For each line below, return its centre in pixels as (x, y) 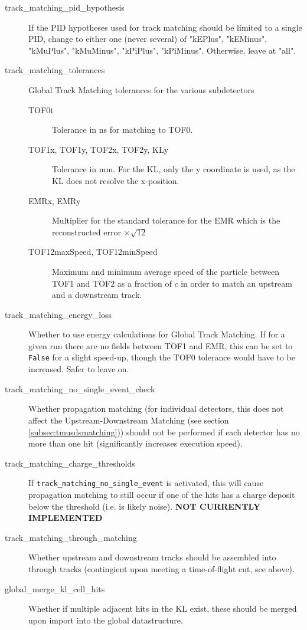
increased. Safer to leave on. (79, 369)
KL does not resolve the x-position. (116, 180)
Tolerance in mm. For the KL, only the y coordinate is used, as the (174, 169)
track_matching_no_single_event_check (80, 388)
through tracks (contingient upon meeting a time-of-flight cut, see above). (161, 568)
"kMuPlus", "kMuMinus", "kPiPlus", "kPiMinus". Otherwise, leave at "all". (162, 50)
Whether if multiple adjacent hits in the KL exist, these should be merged (163, 608)
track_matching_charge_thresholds (70, 463)
